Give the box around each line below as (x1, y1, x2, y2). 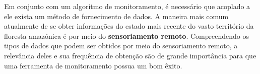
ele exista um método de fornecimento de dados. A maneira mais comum (4, 11, 229, 21)
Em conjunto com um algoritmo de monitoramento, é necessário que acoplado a (4, 1, 250, 11)
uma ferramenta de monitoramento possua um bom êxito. (4, 60, 182, 70)
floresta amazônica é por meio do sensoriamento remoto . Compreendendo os (4, 30, 249, 41)
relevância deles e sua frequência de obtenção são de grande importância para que (4, 50, 256, 60)
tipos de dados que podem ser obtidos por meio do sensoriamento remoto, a (4, 40, 238, 51)
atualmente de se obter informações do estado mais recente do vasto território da (4, 21, 254, 31)
